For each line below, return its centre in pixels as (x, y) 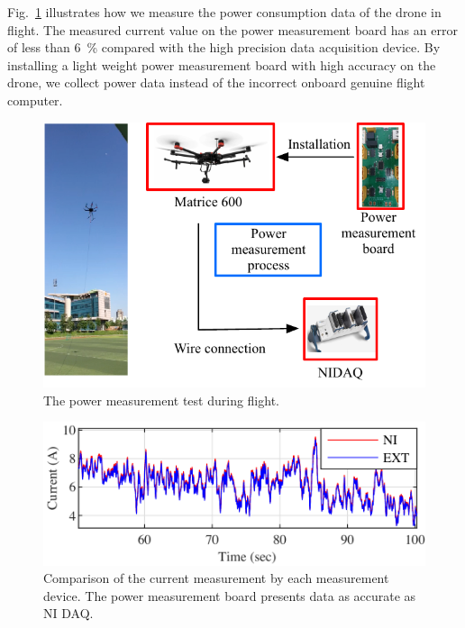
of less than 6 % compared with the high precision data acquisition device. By (224, 47)
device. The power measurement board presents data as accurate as (230, 595)
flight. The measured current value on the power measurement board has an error (232, 29)
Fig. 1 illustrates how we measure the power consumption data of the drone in (224, 12)
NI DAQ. (68, 613)
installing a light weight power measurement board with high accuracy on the (222, 64)
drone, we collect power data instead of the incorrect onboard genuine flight (216, 82)
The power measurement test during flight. (161, 400)
